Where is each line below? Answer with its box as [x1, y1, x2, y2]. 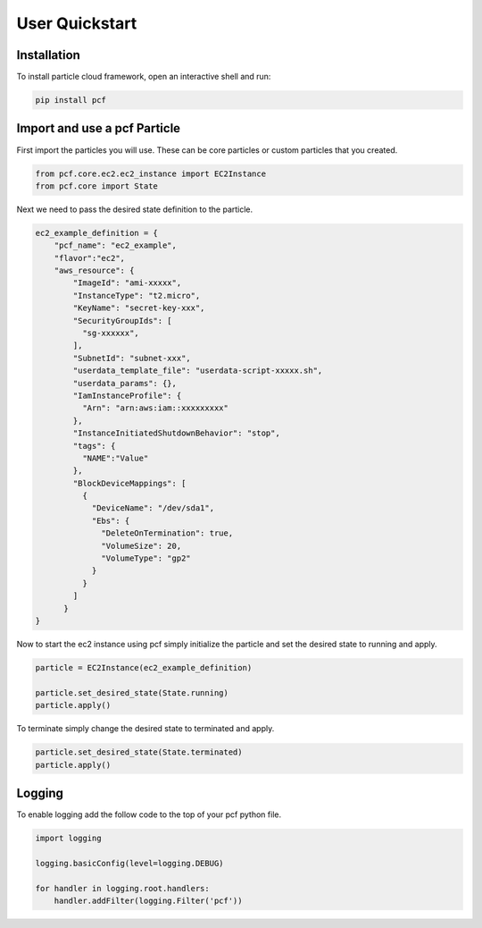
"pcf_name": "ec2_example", [54, 240, 178, 250]
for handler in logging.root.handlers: [35, 883, 210, 893]
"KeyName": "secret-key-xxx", [72, 303, 205, 313]
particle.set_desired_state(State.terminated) [35, 747, 243, 757]
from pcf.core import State [35, 181, 158, 191]
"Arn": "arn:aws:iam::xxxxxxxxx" [81, 403, 229, 413]
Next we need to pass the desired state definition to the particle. [16, 204, 253, 215]
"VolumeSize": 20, [101, 541, 182, 551]
